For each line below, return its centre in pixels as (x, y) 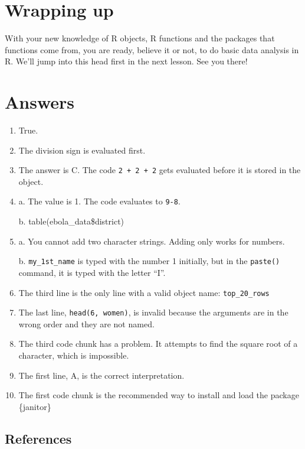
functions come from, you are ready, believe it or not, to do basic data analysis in (152, 49)
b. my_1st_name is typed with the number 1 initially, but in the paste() (149, 261)
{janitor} (35, 406)
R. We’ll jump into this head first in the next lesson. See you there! (126, 61)
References (38, 438)
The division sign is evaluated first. (82, 150)
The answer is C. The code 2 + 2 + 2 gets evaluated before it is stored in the (160, 170)
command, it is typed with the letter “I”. (92, 272)
